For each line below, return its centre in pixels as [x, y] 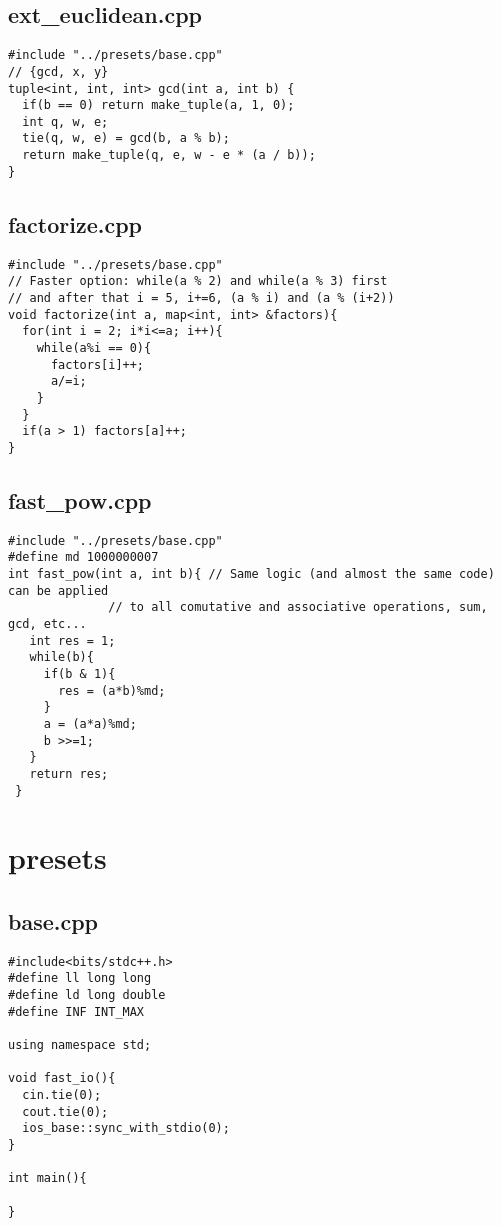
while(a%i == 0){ [94, 347]
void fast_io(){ [62, 1078]
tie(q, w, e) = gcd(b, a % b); [126, 138]
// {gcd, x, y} [58, 71]
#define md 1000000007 [83, 557]
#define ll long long [80, 978]
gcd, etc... [47, 624]
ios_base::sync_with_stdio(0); [126, 1128]
